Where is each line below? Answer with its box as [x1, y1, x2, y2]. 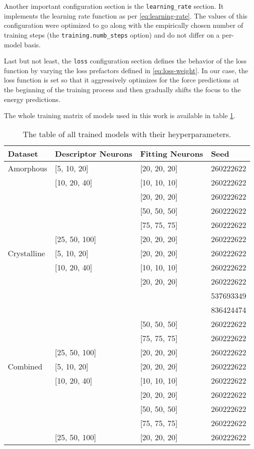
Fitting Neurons [140, 147, 203, 159]
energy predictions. [4, 94, 61, 104]
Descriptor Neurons [55, 147, 132, 159]
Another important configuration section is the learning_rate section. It [4, 1, 224, 11]
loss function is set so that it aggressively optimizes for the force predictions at [4, 75, 239, 85]
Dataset [8, 147, 39, 159]
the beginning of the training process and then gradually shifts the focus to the [4, 84, 241, 94]
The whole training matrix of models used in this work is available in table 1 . [4, 110, 235, 121]
